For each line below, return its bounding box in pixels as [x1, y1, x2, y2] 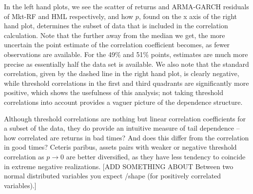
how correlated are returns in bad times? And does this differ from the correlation [4, 132, 249, 142]
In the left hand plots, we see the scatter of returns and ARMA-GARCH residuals [4, 1, 249, 11]
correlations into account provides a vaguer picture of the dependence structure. [4, 97, 243, 107]
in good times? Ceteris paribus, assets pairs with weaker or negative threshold [4, 142, 237, 152]
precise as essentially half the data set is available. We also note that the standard [4, 58, 249, 69]
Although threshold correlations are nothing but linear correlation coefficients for [4, 113, 246, 123]
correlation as [4, 151, 44, 161]
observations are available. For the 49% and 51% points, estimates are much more [4, 49, 248, 59]
